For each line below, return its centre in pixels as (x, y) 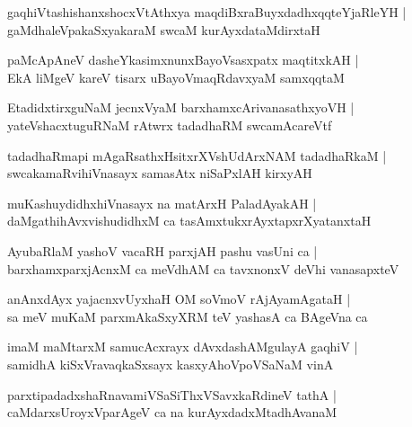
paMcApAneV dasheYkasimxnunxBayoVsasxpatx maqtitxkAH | (183, 60)
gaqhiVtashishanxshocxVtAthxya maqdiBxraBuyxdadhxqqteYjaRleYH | (207, 12)
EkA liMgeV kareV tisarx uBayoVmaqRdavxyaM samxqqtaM (176, 77)
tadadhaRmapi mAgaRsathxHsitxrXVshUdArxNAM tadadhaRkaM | (197, 155)
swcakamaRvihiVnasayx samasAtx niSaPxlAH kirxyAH (160, 173)
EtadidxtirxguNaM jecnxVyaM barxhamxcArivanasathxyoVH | (181, 107)
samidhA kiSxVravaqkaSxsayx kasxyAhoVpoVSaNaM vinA (171, 364)
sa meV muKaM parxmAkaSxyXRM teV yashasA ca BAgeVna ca (188, 316)
